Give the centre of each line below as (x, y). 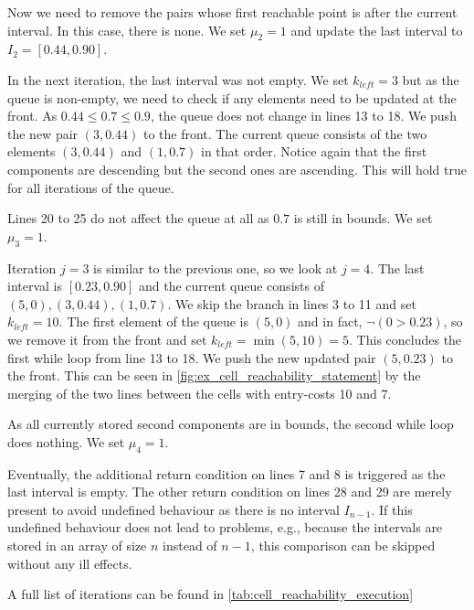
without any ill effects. (70, 563)
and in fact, (330, 321)
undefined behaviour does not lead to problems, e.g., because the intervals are (225, 527)
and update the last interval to (377, 30)
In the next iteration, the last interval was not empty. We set (178, 79)
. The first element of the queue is (154, 321)
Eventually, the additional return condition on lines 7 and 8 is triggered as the (226, 473)
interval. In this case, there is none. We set (127, 30)
